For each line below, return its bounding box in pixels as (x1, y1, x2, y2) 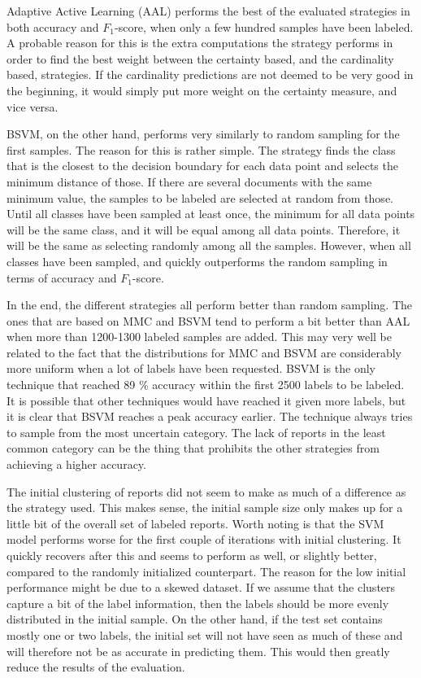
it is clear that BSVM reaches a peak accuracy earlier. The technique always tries (7, 408, 413, 425)
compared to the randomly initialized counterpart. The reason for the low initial (7, 562, 406, 580)
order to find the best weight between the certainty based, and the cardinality (7, 50, 394, 67)
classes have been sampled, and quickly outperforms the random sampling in (7, 252, 388, 269)
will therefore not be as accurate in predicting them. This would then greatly (7, 642, 390, 659)
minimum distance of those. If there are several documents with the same (7, 173, 372, 190)
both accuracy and (7, 18, 99, 35)
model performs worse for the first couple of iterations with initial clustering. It (7, 531, 401, 548)
